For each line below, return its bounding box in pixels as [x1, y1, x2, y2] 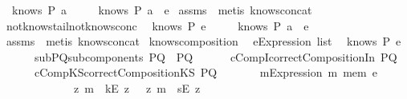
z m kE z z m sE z [73, 79, 201, 96]
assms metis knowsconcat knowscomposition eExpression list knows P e [6, 33, 401, 49]
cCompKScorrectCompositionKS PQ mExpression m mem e [34, 64, 377, 81]
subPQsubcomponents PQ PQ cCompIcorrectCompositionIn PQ [34, 48, 397, 65]
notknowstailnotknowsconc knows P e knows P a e [6, 17, 309, 34]
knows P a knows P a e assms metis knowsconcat [11, 2, 312, 18]
